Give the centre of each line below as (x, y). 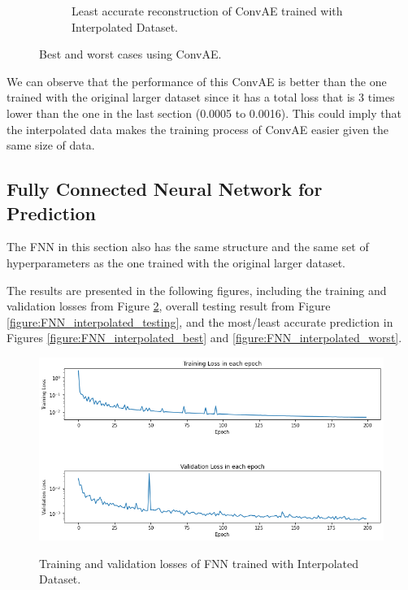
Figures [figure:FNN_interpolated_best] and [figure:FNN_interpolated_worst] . (204, 338)
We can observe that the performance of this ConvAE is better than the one (197, 81)
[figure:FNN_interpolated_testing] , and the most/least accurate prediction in (200, 321)
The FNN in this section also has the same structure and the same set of (188, 247)
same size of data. (51, 145)
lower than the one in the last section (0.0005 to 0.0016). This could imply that (204, 113)
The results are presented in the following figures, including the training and (197, 290)
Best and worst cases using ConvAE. (130, 54)
